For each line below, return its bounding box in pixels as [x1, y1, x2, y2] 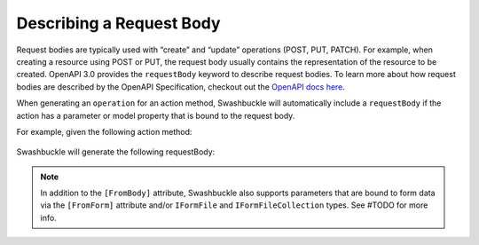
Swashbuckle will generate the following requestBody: [16, 146, 216, 157]
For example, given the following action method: [16, 126, 192, 137]
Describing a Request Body [16, 13, 221, 33]
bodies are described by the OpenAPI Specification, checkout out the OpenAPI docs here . [16, 81, 346, 92]
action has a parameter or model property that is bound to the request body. [16, 110, 295, 121]
